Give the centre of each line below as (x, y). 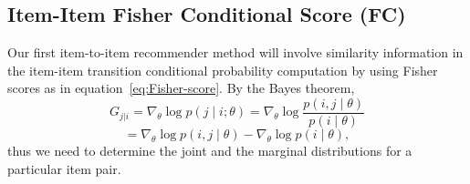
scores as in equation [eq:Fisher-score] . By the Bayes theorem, (181, 88)
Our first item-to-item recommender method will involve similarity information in (235, 52)
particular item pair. (64, 168)
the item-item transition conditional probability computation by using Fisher (223, 70)
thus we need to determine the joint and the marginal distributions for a (210, 151)
